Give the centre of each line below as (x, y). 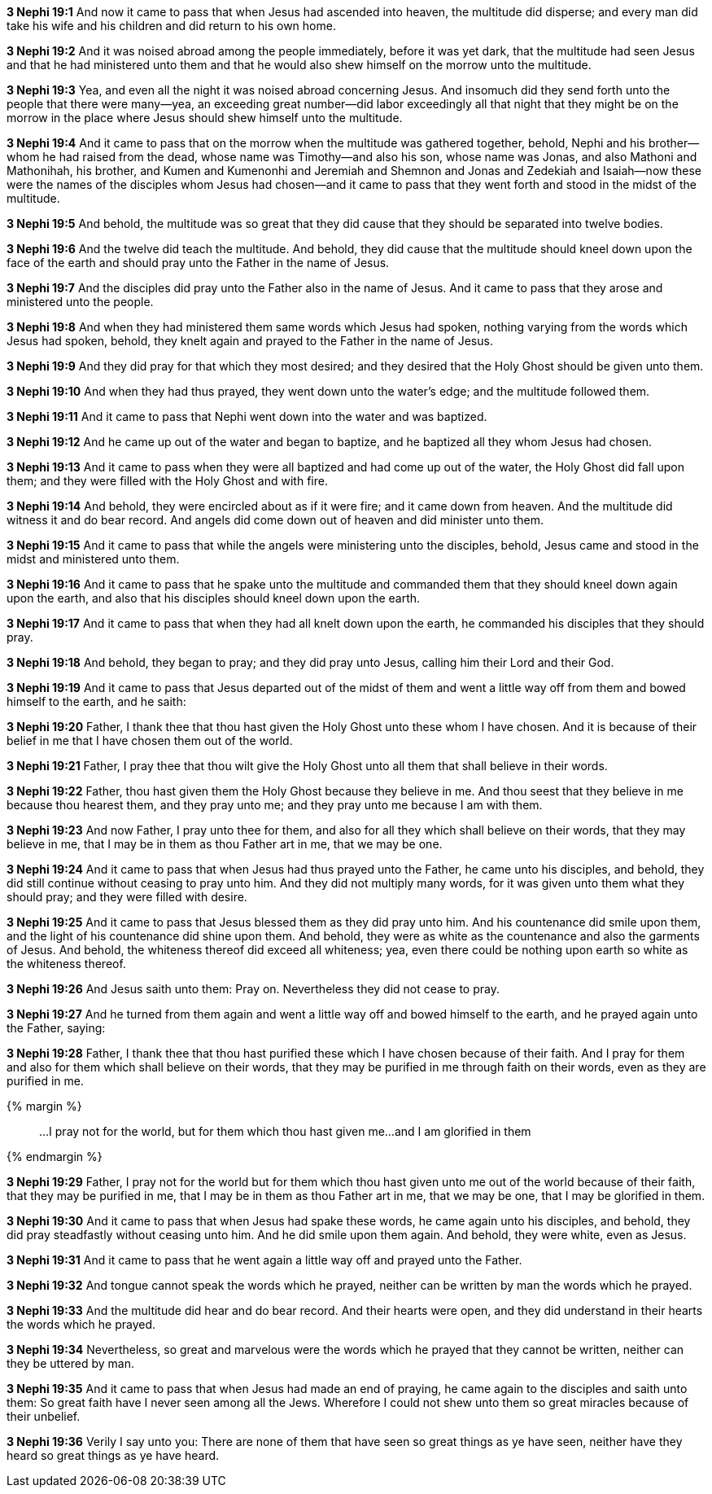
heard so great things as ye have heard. (113, 1455)
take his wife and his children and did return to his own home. (171, 26)
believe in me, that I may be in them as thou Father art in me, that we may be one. (225, 844)
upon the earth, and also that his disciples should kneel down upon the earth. (214, 598)
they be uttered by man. (70, 1363)
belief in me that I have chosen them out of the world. (150, 740)
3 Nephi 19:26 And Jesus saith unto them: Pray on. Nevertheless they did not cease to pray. (253, 989)
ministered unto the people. (80, 302)
